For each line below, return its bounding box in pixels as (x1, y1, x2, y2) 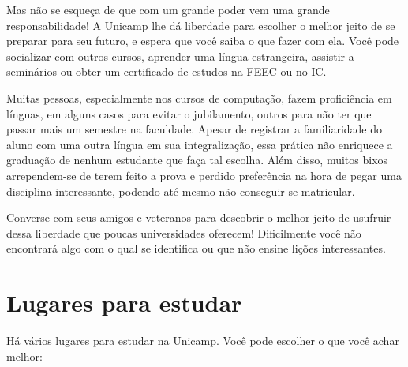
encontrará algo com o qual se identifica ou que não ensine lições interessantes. (6, 240, 386, 257)
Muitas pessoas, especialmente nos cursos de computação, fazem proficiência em (6, 89, 392, 106)
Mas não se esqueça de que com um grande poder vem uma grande (6, 2, 330, 17)
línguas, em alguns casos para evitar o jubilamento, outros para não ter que (6, 105, 372, 122)
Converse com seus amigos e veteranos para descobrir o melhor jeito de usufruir (6, 209, 391, 226)
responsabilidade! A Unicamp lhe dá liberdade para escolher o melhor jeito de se (6, 17, 395, 33)
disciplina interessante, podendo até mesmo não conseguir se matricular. (6, 182, 355, 199)
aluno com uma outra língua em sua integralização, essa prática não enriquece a (6, 136, 393, 152)
